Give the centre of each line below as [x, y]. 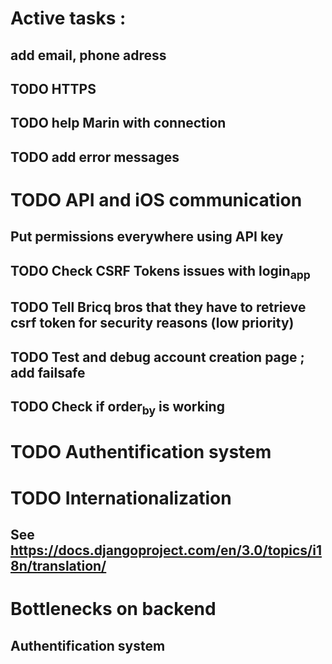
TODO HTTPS [53, 88]
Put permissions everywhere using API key [147, 237]
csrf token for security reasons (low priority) [152, 323]
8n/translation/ [58, 566]
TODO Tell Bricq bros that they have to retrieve [158, 307]
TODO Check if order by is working [117, 408]
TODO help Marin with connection [118, 123]
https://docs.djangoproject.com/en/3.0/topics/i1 [166, 550]
